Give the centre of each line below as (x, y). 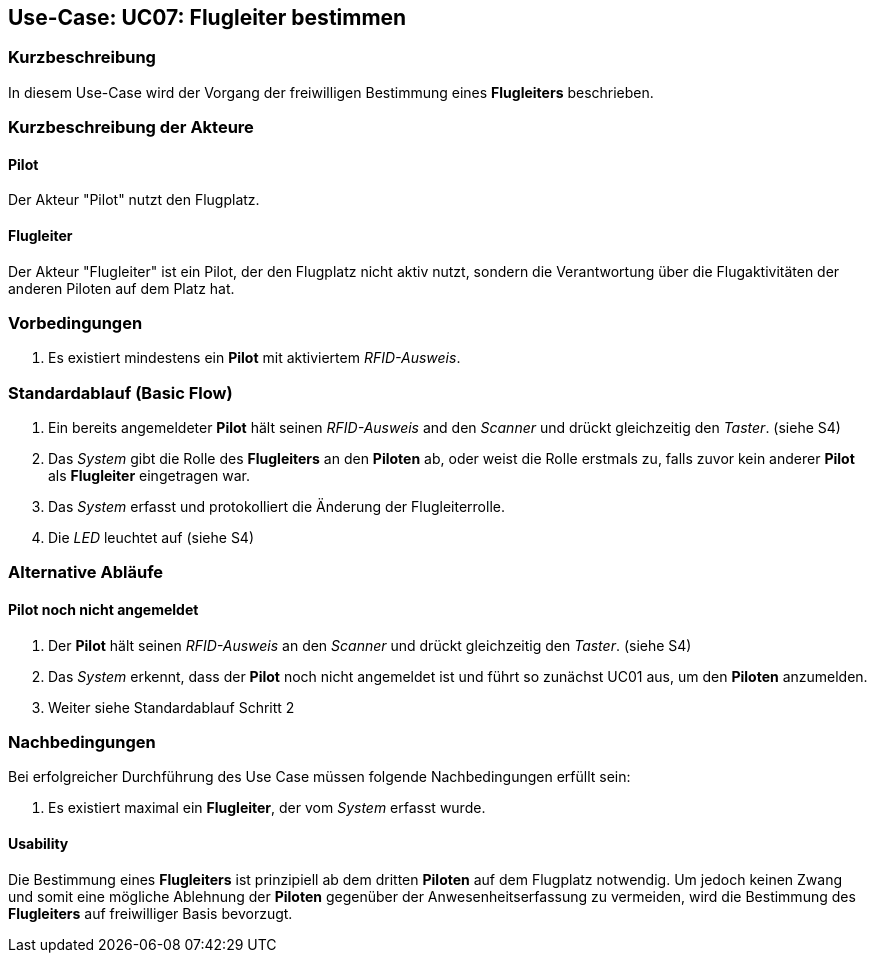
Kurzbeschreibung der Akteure (131, 127)
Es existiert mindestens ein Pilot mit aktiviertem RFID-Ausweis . (254, 358)
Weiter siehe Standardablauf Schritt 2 (171, 707)
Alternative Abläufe (86, 572)
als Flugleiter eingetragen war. (149, 476)
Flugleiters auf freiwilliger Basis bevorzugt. (150, 913)
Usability (38, 844)
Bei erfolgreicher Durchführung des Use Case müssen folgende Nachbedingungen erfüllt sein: (319, 777)
